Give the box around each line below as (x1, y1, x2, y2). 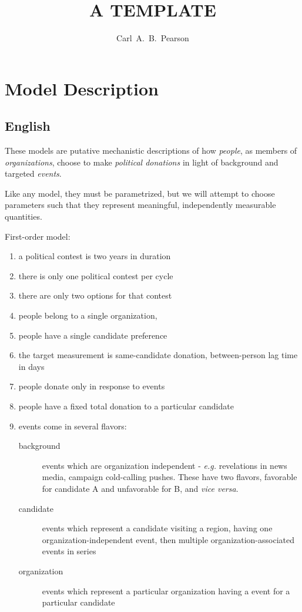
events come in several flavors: (18, 419, 127, 432)
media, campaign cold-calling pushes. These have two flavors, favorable (42, 471, 297, 483)
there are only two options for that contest (18, 289, 172, 302)
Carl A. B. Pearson (116, 32, 189, 44)
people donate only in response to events (18, 380, 165, 392)
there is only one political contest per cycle (18, 269, 173, 282)
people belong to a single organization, (18, 309, 157, 322)
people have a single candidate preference (18, 329, 167, 341)
